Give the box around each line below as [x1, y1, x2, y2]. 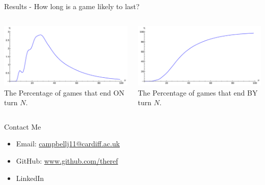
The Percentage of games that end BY [138, 87, 258, 98]
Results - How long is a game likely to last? [4, 1, 140, 11]
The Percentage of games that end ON [4, 87, 124, 98]
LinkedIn [16, 172, 44, 183]
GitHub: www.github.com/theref [16, 156, 118, 166]
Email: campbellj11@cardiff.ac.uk [16, 138, 120, 149]
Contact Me [4, 121, 41, 132]
